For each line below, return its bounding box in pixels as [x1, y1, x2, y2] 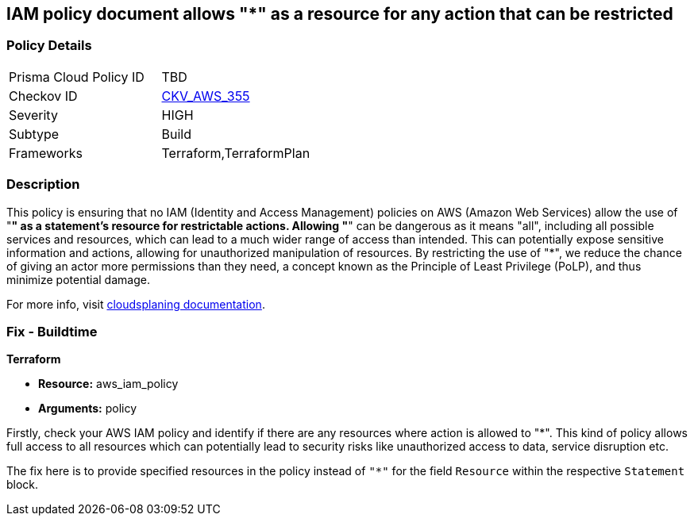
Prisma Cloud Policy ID [9, 68, 145, 85]
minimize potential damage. [6, 272, 150, 286]
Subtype [9, 125, 60, 142]
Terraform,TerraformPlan [161, 144, 310, 161]
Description [6, 176, 80, 193]
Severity [9, 106, 58, 123]
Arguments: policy [38, 401, 137, 416]
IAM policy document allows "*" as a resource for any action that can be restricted [6, 4, 673, 24]
